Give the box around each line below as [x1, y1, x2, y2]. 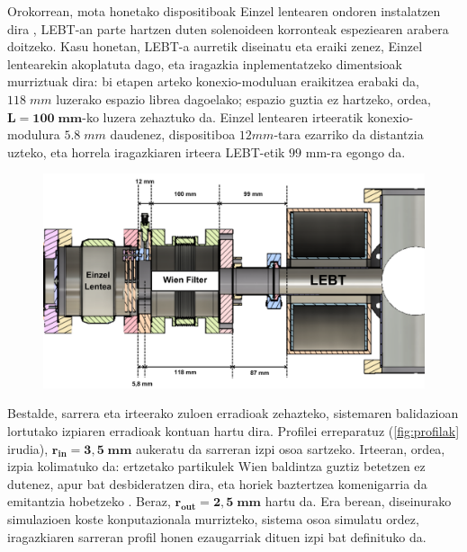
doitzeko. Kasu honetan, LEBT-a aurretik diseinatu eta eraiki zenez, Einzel [7, 37, 423, 56]
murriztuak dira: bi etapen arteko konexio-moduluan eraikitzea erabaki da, [7, 72, 420, 91]
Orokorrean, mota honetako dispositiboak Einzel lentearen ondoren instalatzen [7, 2, 441, 20]
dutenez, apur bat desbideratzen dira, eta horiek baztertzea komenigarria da [7, 474, 427, 493]
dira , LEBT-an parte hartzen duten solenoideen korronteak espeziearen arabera [7, 19, 449, 38]
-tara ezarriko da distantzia [274, 125, 424, 144]
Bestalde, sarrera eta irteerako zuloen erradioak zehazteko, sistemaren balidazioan [7, 404, 459, 423]
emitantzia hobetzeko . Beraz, [7, 492, 171, 511]
